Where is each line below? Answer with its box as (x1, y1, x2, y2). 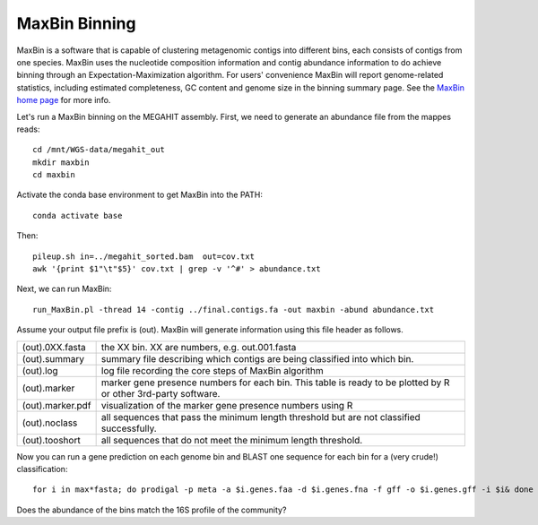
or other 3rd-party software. (100, 387, 221, 400)
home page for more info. (16, 95, 111, 106)
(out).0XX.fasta (22, 340, 87, 353)
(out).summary (22, 352, 85, 365)
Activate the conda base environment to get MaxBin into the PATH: (16, 189, 264, 201)
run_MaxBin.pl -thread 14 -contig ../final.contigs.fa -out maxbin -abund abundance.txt (32, 305, 435, 314)
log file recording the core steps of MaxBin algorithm (100, 364, 325, 376)
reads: (16, 124, 40, 134)
